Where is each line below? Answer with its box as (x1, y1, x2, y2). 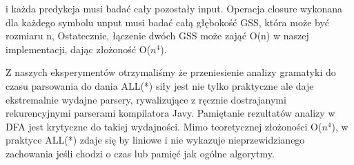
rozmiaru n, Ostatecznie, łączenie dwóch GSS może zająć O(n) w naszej (6, 28, 309, 43)
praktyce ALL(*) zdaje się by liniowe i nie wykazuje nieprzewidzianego (6, 133, 305, 147)
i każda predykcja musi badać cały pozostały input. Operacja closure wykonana (6, 1, 343, 15)
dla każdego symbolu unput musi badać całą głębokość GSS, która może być (6, 14, 330, 29)
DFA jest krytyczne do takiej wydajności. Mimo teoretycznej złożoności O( (6, 119, 322, 133)
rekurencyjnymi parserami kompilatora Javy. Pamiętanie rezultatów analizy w (6, 106, 335, 120)
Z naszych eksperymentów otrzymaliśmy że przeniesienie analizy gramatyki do (6, 65, 336, 79)
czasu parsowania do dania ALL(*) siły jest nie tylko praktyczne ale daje (6, 78, 314, 93)
